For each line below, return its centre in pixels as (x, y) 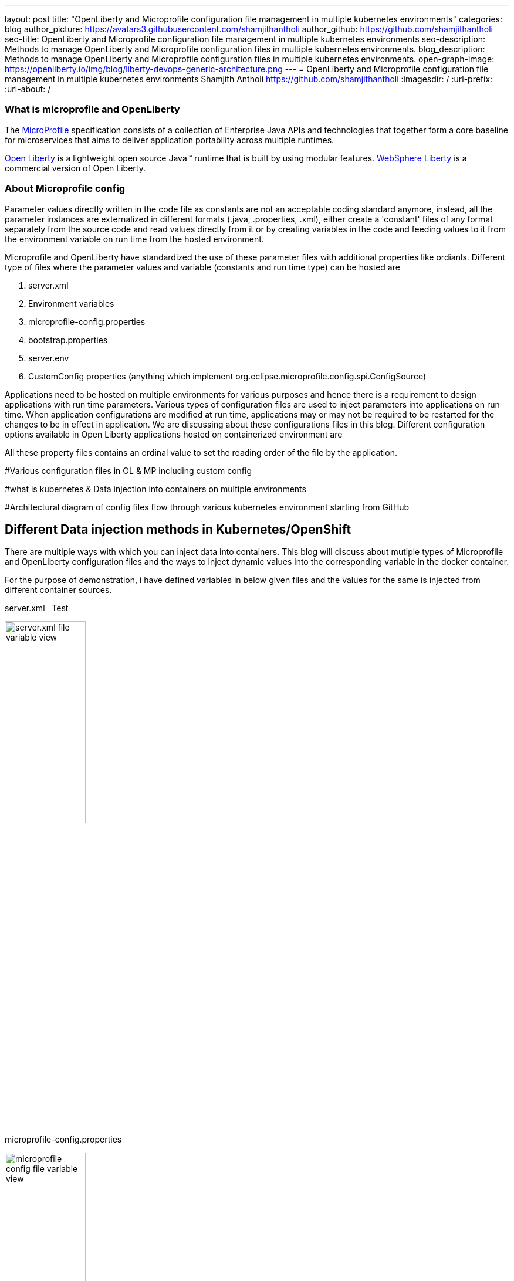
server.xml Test (37, 608)
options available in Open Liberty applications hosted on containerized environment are (174, 434)
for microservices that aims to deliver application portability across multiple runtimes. (170, 140)
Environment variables (71, 303)
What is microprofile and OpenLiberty (92, 109)
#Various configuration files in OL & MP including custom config (128, 470)
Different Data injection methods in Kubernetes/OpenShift (178, 529)
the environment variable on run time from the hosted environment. (134, 239)
